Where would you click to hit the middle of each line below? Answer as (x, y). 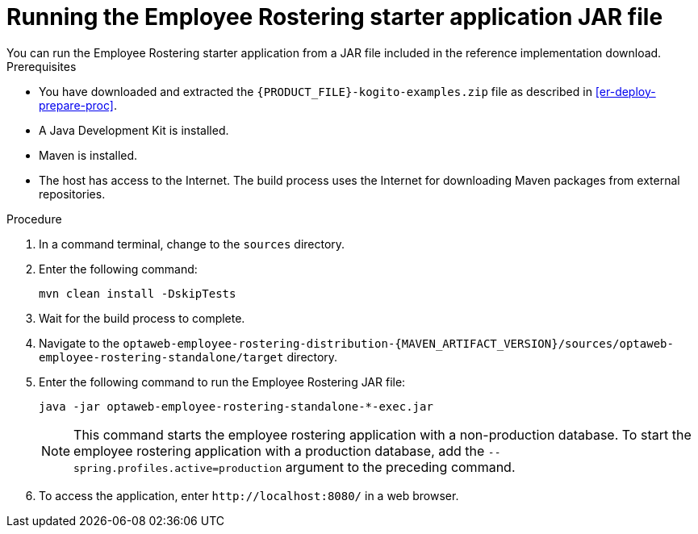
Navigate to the (79, 343)
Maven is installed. (88, 155)
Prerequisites (42, 66)
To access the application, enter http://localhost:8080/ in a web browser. (249, 495)
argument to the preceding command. (400, 467)
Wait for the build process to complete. (142, 318)
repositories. (72, 194)
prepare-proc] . (78, 105)
